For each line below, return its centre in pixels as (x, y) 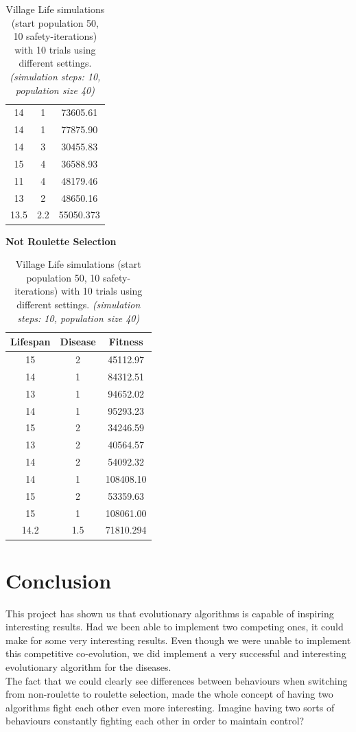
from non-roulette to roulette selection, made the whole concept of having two (169, 694)
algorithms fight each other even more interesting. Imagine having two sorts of (170, 707)
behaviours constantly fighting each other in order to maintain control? (155, 721)
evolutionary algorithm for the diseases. (88, 667)
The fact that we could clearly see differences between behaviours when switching (177, 680)
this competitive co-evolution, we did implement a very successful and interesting (176, 653)
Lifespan (31, 342)
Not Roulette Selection (61, 241)
